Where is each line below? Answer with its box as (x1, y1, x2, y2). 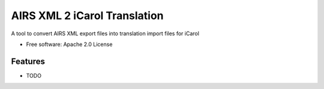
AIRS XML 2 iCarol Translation (11, 9, 164, 22)
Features (11, 56, 45, 66)
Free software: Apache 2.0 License (26, 41, 113, 48)
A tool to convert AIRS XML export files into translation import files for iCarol (11, 30, 199, 37)
